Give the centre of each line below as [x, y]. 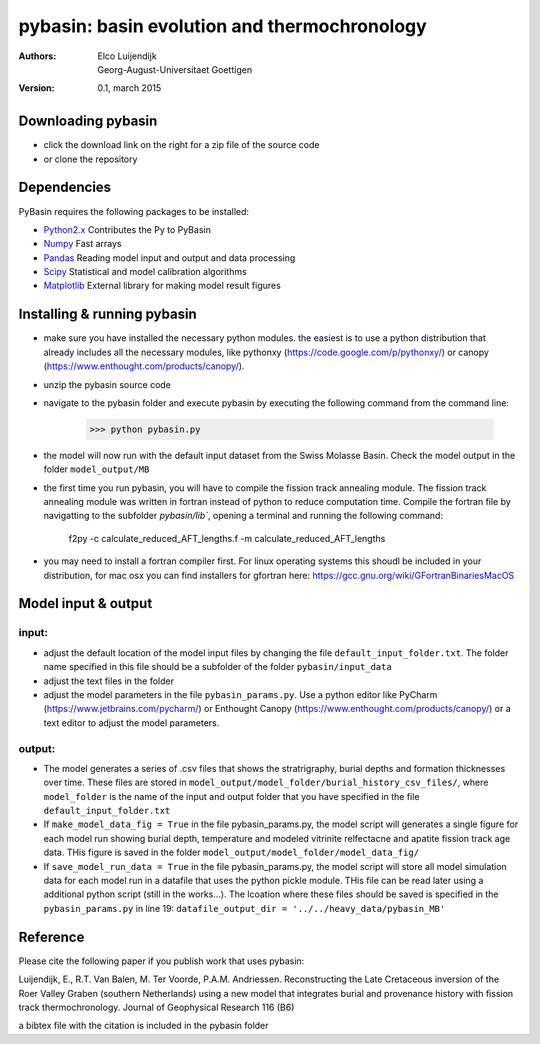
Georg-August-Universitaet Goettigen [175, 69]
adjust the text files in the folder [109, 681]
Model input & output [85, 603]
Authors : [37, 56]
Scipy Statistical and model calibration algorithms [145, 272]
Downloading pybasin [88, 121]
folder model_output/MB [96, 469]
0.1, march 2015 [129, 88]
